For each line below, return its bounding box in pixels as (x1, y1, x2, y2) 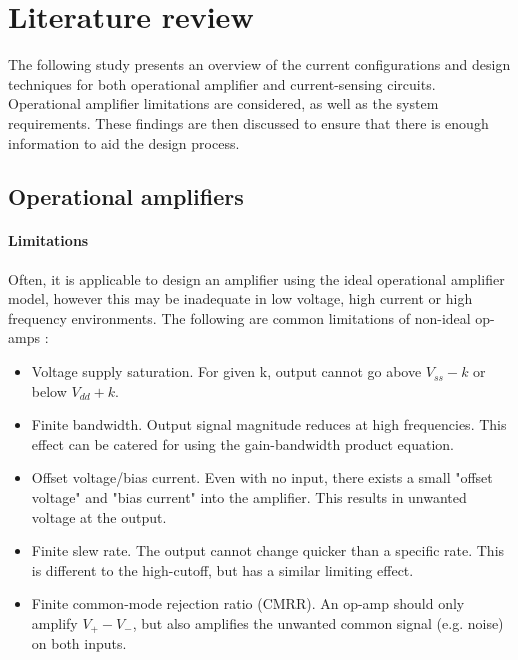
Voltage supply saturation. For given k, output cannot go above (31, 361, 422, 382)
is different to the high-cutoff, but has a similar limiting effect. (31, 559, 414, 580)
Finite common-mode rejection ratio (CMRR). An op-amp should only (31, 593, 465, 614)
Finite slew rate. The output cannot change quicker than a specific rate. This (31, 540, 505, 561)
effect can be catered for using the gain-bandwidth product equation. (31, 433, 454, 454)
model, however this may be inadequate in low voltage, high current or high (8, 288, 473, 309)
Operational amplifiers (8, 181, 244, 212)
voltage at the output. (31, 506, 167, 527)
